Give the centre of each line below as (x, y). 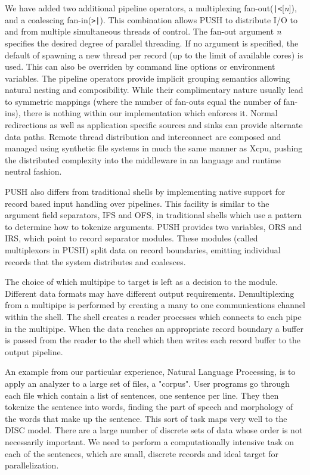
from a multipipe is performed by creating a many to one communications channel (155, 305)
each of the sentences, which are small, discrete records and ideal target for (142, 453)
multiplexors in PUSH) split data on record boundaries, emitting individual (143, 250)
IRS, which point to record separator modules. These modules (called (131, 238)
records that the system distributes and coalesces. (95, 261)
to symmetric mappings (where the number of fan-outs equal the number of (143, 101)
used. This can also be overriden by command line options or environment (140, 66)
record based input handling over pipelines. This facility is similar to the (137, 203)
